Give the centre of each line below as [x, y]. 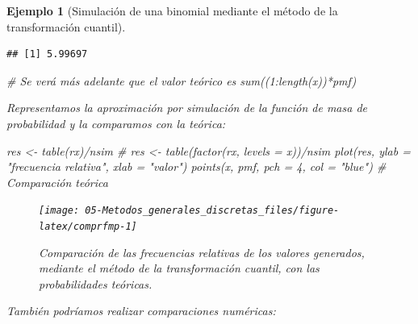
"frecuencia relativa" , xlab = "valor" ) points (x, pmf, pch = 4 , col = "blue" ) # [196, 166]
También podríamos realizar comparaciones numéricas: [141, 311]
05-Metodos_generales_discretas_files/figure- [212, 211]
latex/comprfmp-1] [88, 226]
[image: [59, 211]
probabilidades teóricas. [96, 283]
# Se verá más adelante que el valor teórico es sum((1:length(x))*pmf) [182, 80]
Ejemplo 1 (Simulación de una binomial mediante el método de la [172, 10]
